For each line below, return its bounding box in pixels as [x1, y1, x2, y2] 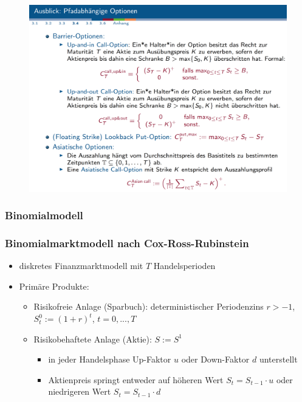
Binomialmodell [5, 208, 83, 223]
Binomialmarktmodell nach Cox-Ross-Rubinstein [5, 236, 249, 250]
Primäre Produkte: [19, 279, 89, 292]
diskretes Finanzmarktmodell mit [19, 259, 143, 272]
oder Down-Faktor [181, 353, 250, 366]
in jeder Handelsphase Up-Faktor [48, 353, 171, 366]
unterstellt [259, 353, 298, 366]
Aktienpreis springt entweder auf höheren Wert [48, 373, 224, 386]
